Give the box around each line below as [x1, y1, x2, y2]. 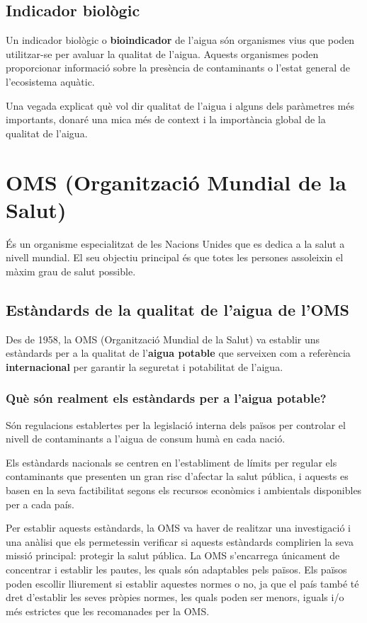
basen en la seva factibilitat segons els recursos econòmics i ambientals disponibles [6, 483, 362, 498]
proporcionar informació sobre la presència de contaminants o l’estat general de [6, 60, 350, 75]
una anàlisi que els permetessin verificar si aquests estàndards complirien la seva [6, 534, 354, 549]
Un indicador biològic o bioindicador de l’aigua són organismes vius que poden [6, 33, 355, 47]
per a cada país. [6, 496, 74, 511]
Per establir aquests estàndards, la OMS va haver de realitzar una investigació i [6, 520, 351, 535]
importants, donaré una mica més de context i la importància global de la [6, 112, 326, 127]
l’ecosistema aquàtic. [6, 74, 95, 88]
